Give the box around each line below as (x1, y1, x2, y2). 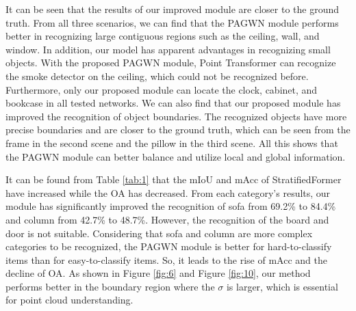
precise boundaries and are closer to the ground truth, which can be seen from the (5, 122, 351, 137)
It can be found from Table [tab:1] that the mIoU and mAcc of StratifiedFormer (5, 172, 342, 187)
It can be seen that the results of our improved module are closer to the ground (5, 2, 340, 16)
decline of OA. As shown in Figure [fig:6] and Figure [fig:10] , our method (5, 266, 311, 280)
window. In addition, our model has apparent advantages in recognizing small (5, 42, 331, 56)
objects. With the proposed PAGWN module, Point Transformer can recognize (5, 55, 336, 70)
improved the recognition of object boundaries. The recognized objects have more (5, 109, 347, 123)
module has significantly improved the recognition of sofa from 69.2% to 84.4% (5, 199, 336, 213)
